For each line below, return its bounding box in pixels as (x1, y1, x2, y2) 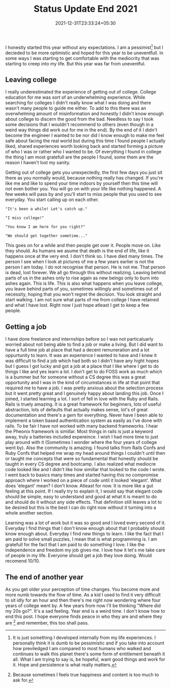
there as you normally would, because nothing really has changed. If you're (5, 175, 164, 181)
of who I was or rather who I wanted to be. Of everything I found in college (5, 149, 162, 155)
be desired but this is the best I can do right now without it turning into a (5, 504, 156, 511)
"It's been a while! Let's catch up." (5, 207, 88, 212)
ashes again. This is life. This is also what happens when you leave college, (5, 280, 163, 286)
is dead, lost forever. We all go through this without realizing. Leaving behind (5, 270, 166, 276)
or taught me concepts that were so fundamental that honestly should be (5, 456, 159, 462)
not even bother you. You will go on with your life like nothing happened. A (5, 186, 161, 192)
